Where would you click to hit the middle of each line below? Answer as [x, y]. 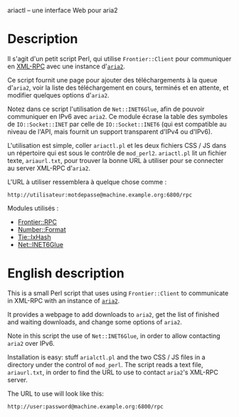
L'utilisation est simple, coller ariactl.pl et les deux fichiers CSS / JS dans [117, 145]
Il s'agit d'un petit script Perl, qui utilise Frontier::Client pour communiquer [119, 58]
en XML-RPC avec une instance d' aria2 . [67, 66]
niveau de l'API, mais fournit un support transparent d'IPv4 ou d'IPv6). [110, 132]
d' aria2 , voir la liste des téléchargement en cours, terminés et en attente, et [118, 88]
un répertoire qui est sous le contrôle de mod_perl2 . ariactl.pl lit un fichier [117, 153]
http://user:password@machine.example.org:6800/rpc [85, 406]
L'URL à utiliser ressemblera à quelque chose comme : [87, 181]
